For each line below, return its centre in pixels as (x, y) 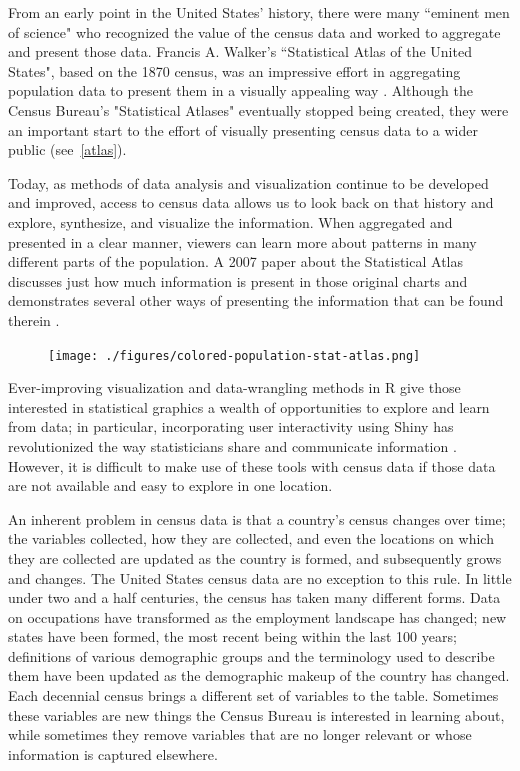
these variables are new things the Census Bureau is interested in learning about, (256, 714)
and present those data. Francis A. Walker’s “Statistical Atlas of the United (240, 51)
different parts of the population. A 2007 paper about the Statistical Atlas (235, 261)
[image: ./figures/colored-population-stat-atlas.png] (234, 355)
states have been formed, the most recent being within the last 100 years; (232, 636)
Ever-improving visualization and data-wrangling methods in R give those (234, 387)
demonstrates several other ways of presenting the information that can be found (256, 300)
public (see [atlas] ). (67, 149)
